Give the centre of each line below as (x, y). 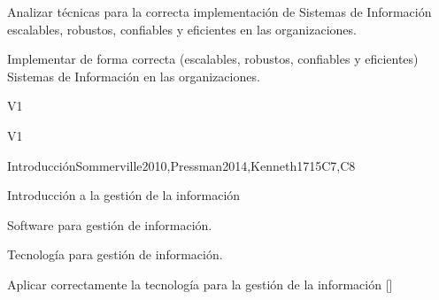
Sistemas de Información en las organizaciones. (134, 76)
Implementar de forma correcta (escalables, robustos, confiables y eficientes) (213, 59)
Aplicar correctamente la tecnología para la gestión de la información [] (200, 284)
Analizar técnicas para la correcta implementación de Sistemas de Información (219, 12)
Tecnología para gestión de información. (115, 254)
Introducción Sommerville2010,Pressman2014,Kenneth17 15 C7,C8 (181, 165)
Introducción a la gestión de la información (124, 195)
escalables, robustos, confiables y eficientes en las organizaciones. (182, 29)
